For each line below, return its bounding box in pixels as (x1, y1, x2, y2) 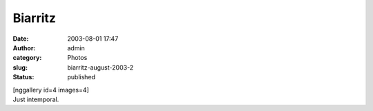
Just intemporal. (12, 95, 59, 103)
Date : (12, 34, 29, 43)
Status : (12, 73, 35, 81)
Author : (12, 43, 36, 52)
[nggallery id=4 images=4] (12, 85, 89, 94)
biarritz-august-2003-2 (67, 63, 134, 72)
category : (12, 54, 42, 62)
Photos (67, 54, 88, 62)
